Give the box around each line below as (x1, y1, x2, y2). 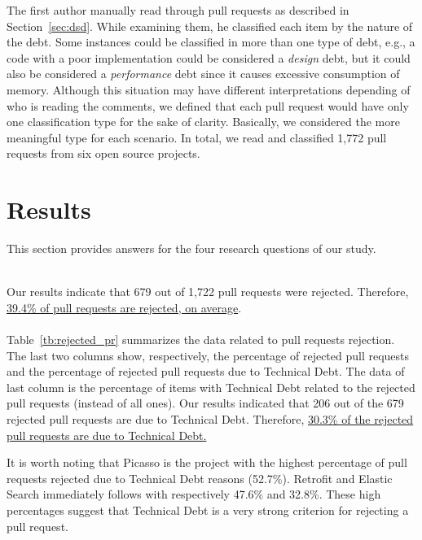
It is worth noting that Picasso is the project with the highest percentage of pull (7, 454, 407, 471)
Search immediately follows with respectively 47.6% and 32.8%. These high (7, 486, 381, 503)
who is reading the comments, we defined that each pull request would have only (7, 97, 409, 114)
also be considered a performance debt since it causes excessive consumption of (7, 65, 400, 82)
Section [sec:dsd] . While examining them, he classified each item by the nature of (7, 17, 413, 34)
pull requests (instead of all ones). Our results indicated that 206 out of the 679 (7, 394, 404, 412)
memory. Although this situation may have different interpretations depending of (7, 81, 411, 98)
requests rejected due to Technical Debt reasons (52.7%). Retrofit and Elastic (7, 469, 393, 486)
